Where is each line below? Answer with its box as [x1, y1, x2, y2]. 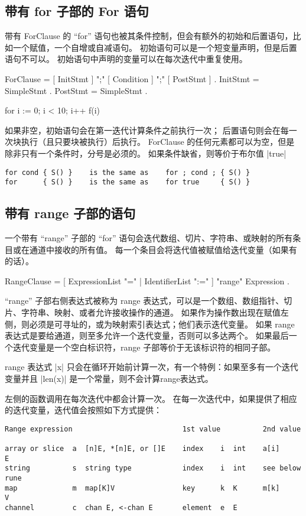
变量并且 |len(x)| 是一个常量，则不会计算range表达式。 [5, 372, 213, 384]
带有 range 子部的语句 [5, 204, 136, 222]
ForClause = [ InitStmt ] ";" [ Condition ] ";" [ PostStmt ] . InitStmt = [5, 72, 259, 85]
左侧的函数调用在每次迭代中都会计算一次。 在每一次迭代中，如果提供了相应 [5, 392, 297, 404]
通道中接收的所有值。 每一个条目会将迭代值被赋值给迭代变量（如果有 [29, 243, 297, 255]
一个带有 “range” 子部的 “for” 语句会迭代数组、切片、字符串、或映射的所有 [5, 232, 293, 244]
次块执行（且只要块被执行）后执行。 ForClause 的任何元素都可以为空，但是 [5, 135, 295, 148]
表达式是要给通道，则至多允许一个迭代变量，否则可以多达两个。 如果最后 [5, 329, 289, 342]
